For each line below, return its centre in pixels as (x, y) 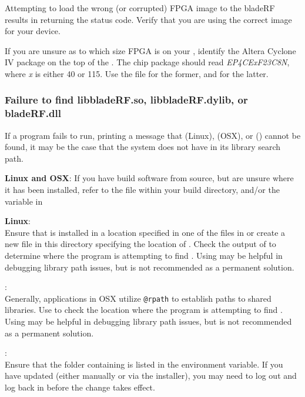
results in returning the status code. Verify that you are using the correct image (148, 19)
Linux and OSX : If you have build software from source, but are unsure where (149, 178)
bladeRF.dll (33, 113)
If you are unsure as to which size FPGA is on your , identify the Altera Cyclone (150, 50)
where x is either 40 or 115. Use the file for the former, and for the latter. (137, 73)
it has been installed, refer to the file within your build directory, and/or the (142, 190)
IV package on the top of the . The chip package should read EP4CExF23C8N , (147, 62)
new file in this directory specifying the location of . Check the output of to (140, 244)
